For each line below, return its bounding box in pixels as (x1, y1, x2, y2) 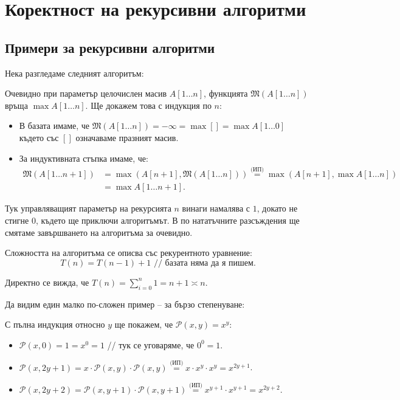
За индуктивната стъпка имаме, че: (19, 151, 148, 164)
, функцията (204, 87, 248, 100)
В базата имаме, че (19, 119, 90, 132)
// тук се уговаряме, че (107, 338, 195, 351)
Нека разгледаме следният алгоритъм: (5, 66, 144, 79)
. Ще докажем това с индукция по (85, 98, 212, 111)
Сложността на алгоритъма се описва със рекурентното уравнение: (5, 246, 252, 259)
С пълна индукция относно (5, 318, 105, 331)
